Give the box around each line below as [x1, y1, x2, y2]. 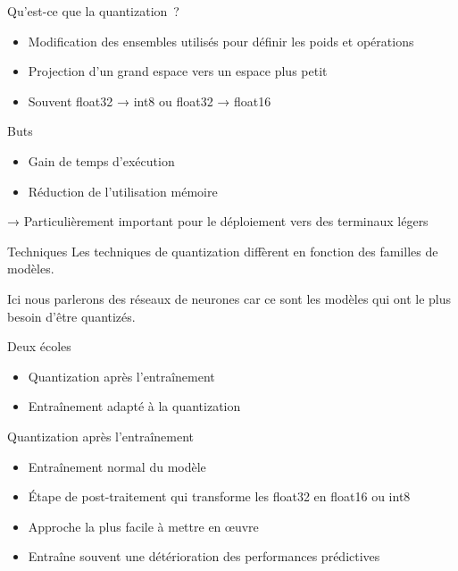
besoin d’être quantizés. [7, 306, 136, 325]
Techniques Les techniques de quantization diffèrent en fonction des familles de [7, 241, 438, 260]
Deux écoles [7, 337, 71, 356]
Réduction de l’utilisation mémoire [28, 181, 218, 200]
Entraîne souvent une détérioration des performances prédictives [28, 547, 380, 566]
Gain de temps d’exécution [28, 151, 175, 170]
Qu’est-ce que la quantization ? [7, 2, 179, 20]
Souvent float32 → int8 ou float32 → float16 [28, 91, 271, 110]
